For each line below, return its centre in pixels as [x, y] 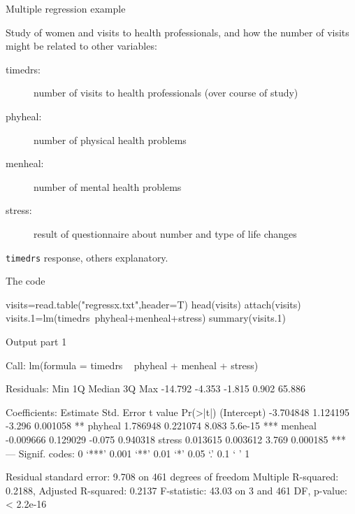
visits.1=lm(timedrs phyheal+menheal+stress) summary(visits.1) [146, 318]
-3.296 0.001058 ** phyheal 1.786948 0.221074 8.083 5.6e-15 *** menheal [161, 426]
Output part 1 [36, 341]
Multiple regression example [66, 8]
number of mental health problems [108, 186]
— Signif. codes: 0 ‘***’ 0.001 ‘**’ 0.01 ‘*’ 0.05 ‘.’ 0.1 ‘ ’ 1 [128, 453]
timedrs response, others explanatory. [87, 257]
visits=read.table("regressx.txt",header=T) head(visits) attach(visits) [153, 304]
